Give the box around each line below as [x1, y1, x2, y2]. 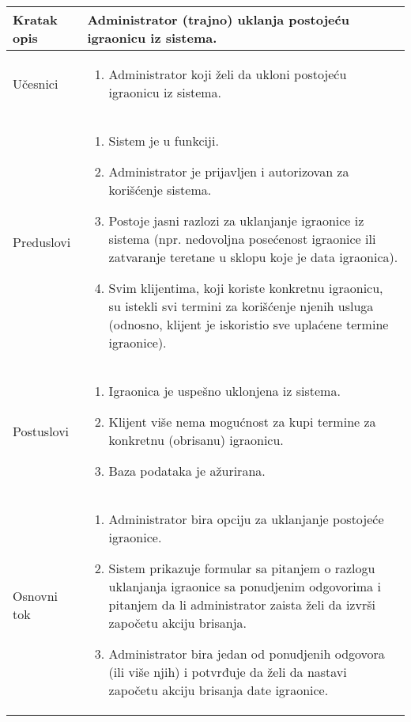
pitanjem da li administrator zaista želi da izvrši [108, 595, 375, 614]
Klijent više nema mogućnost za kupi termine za [108, 412, 376, 431]
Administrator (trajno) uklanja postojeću [87, 10, 349, 28]
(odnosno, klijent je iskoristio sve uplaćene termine [108, 315, 389, 333]
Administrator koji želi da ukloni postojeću [108, 65, 347, 83]
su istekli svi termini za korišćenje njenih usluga [108, 297, 374, 315]
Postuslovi [13, 421, 70, 440]
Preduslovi [13, 232, 71, 251]
